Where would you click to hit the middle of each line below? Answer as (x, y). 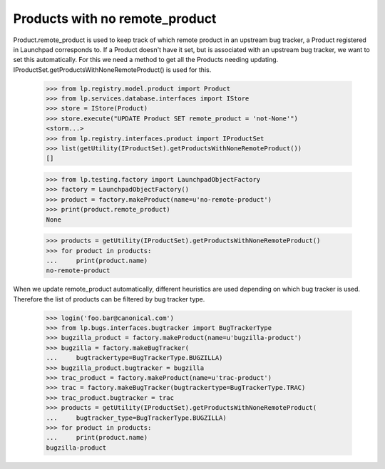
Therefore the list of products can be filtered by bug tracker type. (109, 299)
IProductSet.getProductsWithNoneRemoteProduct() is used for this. (112, 69)
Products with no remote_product (115, 19)
